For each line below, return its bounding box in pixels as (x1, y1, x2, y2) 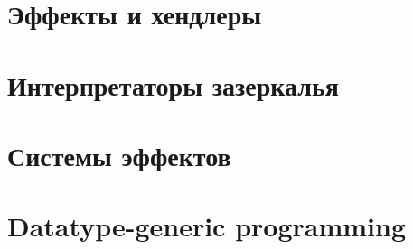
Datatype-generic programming (7, 207, 407, 244)
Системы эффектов (7, 136, 231, 173)
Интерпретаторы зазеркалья (7, 66, 339, 103)
